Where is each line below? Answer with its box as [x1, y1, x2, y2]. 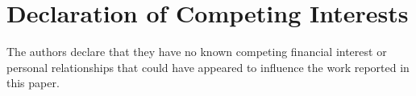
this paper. [6, 74, 60, 91]
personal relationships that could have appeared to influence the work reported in [6, 58, 410, 75]
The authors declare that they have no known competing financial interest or [6, 43, 387, 60]
